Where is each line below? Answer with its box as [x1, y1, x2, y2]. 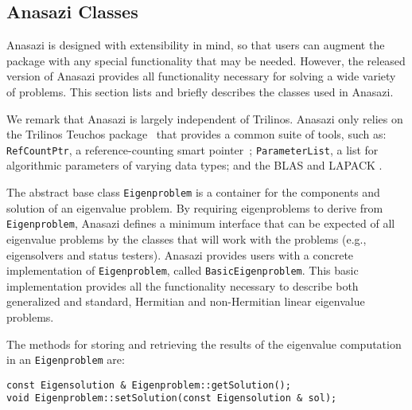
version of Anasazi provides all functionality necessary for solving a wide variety [6, 68, 396, 84]
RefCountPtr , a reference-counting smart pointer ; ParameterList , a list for [6, 141, 379, 158]
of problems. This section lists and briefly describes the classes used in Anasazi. [6, 83, 394, 100]
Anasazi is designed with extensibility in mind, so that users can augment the [6, 37, 385, 53]
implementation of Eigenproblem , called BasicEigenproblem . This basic [6, 262, 359, 279]
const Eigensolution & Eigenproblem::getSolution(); [6, 379, 291, 391]
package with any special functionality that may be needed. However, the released [6, 52, 406, 68]
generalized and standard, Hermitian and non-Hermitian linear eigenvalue [6, 293, 365, 310]
